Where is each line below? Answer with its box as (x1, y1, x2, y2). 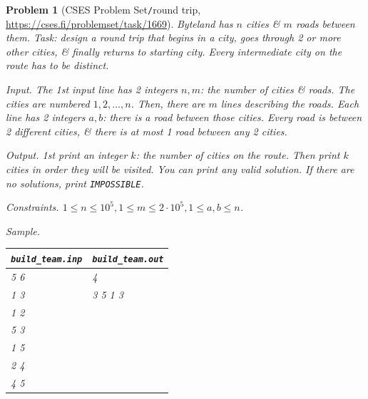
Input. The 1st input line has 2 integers (6, 82, 178, 97)
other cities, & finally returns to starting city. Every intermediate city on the (6, 43, 342, 58)
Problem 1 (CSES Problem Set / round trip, (6, 2, 201, 16)
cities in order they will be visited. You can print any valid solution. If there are (6, 162, 354, 176)
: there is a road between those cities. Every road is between (103, 110, 362, 125)
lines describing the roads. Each (220, 95, 359, 110)
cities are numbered (6, 95, 90, 110)
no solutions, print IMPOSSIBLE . (6, 175, 144, 190)
